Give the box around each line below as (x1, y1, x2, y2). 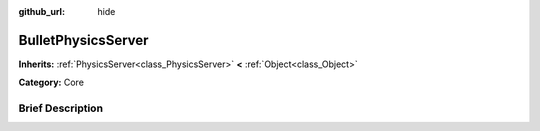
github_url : (18, 6, 65, 17)
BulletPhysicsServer (18, 31, 149, 49)
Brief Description (18, 101, 104, 115)
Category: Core (18, 76, 85, 89)
